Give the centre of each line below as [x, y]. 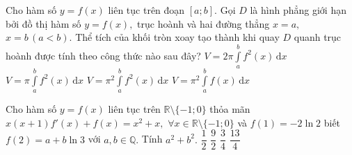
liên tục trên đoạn [146, 10]
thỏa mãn [230, 109]
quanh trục [318, 37]
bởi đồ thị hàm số [43, 23]
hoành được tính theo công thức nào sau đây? [103, 55]
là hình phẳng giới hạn [298, 10]
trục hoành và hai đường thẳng [203, 23]
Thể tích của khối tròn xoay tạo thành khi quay [177, 37]
